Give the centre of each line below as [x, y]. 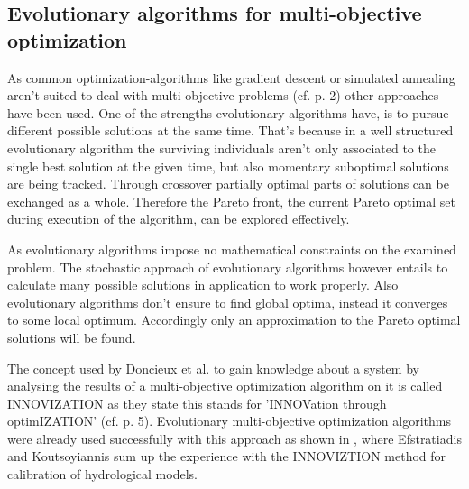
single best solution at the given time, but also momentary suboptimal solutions [228, 166]
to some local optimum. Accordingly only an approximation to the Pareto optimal [234, 320]
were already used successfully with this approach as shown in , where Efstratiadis [234, 438]
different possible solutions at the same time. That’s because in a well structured [230, 130]
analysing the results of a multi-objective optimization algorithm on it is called [225, 386]
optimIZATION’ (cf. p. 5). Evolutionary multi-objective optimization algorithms [229, 421]
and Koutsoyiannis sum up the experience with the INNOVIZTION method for [227, 456]
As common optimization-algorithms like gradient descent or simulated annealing [231, 77]
